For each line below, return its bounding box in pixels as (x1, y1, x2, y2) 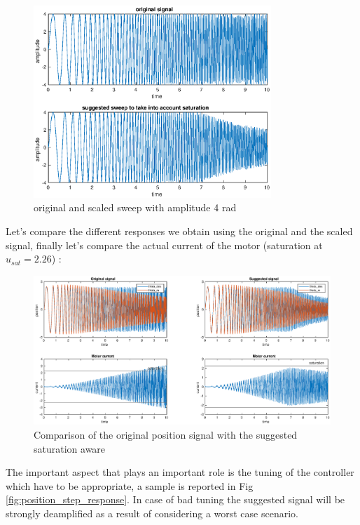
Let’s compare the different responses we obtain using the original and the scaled (6, 224, 353, 239)
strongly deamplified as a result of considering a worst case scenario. (6, 506, 298, 520)
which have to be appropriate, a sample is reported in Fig (6, 478, 254, 493)
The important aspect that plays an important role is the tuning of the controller (6, 465, 354, 479)
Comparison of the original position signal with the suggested (34, 427, 298, 442)
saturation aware (34, 441, 106, 456)
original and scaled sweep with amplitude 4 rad (34, 200, 237, 215)
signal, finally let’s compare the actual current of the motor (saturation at (6, 237, 323, 252)
